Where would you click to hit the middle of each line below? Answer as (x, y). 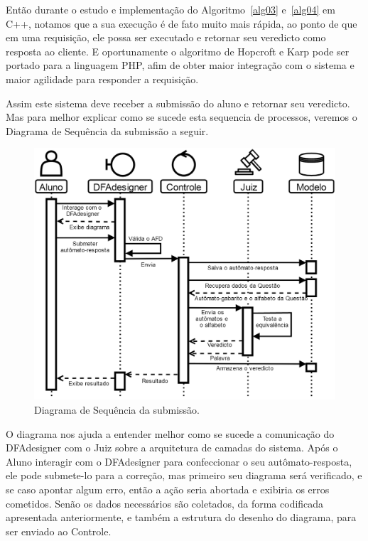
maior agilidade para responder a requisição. (102, 79)
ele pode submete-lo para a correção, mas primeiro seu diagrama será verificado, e (184, 475)
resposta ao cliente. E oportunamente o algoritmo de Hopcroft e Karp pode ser (178, 51)
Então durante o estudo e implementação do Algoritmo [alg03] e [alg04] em (171, 9)
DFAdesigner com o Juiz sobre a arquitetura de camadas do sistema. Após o (172, 448)
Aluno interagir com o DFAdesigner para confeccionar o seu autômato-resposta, (179, 461)
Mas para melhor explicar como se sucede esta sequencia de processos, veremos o (182, 117)
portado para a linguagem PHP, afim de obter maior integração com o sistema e (180, 65)
